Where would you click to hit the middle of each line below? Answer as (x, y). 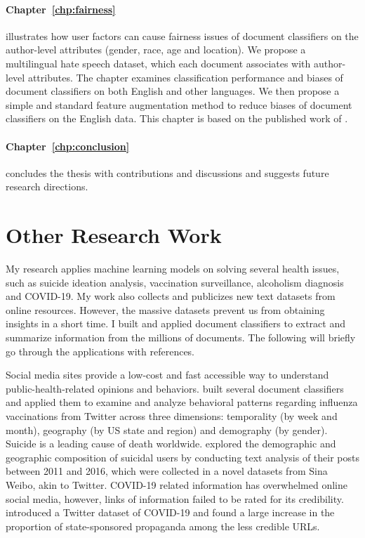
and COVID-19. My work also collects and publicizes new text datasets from (171, 296)
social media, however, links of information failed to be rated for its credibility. (175, 498)
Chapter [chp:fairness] (61, 9)
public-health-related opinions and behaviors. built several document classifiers (175, 388)
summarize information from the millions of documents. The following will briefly (181, 337)
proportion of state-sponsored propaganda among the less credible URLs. (163, 526)
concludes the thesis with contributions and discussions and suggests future (167, 172)
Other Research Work (114, 235)
